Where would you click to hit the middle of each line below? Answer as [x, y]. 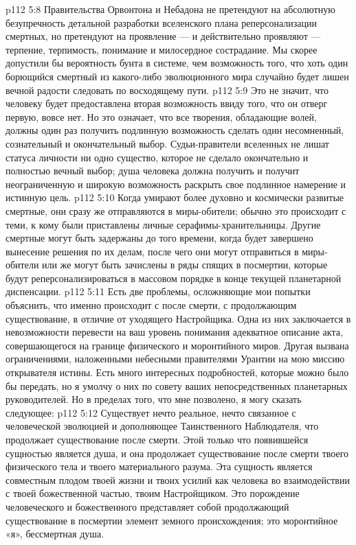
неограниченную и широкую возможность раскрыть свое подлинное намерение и [176, 184]
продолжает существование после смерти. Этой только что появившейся [157, 439]
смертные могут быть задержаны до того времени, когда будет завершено [159, 238]
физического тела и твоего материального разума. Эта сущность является [159, 466]
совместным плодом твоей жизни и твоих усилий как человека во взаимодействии [178, 479]
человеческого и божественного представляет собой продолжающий [147, 506]
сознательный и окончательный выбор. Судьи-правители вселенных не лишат [167, 143]
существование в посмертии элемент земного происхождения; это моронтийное [172, 520]
